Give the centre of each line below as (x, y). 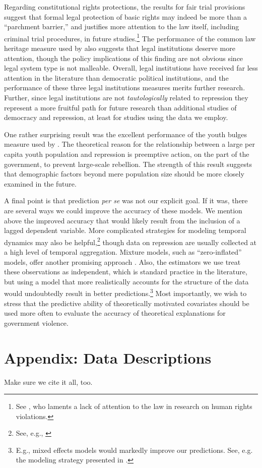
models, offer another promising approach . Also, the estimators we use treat (122, 261)
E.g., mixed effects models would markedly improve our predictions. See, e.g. (134, 450)
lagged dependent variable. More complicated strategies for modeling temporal (125, 230)
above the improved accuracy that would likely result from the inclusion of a (122, 220)
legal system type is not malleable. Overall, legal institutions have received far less (131, 68)
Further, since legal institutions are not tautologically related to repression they (126, 97)
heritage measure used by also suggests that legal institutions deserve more (120, 48)
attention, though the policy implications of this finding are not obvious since (124, 58)
